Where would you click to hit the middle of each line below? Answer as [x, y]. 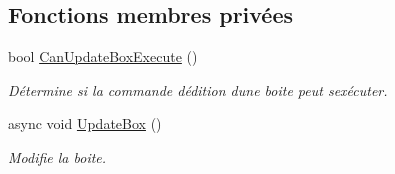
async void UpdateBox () [85, 123]
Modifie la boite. [57, 156]
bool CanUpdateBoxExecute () [103, 56]
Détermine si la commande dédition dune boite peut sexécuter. [198, 89]
